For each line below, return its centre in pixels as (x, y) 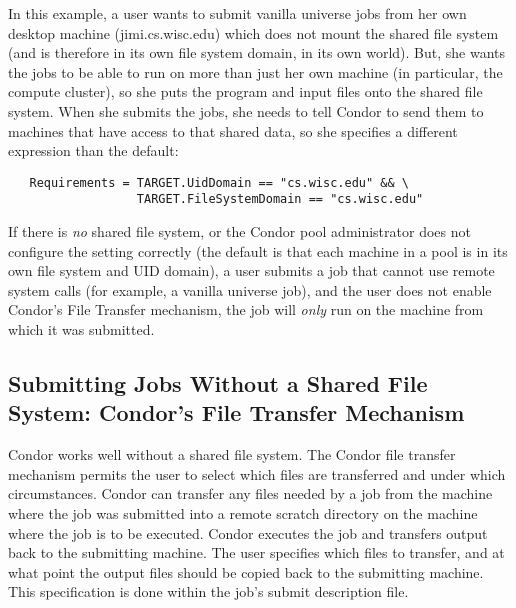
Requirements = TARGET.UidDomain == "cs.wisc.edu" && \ (219, 182)
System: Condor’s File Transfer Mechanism (236, 412)
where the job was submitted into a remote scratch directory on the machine (243, 513)
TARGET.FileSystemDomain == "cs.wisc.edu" (280, 199)
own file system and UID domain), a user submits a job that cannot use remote (251, 270)
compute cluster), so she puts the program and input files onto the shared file (245, 91)
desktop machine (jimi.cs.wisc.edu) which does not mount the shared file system (253, 32)
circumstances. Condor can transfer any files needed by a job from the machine (250, 493)
